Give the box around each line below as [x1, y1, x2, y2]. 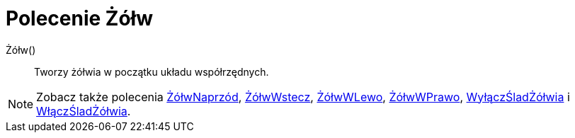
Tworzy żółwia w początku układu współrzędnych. [34, 65, 269, 78]
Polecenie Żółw [6, 6, 153, 30]
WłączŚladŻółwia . [36, 103, 131, 118]
